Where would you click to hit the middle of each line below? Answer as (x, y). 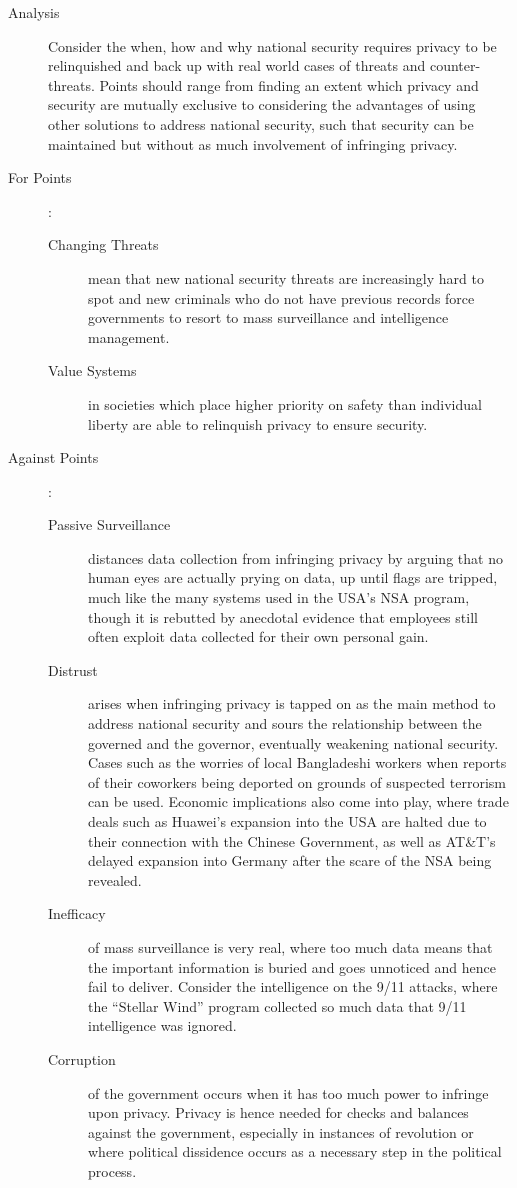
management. (129, 336)
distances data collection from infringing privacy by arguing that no (295, 557)
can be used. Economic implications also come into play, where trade (298, 801)
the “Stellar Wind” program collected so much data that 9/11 (277, 1005)
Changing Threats (103, 244)
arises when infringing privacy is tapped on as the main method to (292, 703)
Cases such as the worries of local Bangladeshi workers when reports (297, 762)
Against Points (53, 457)
